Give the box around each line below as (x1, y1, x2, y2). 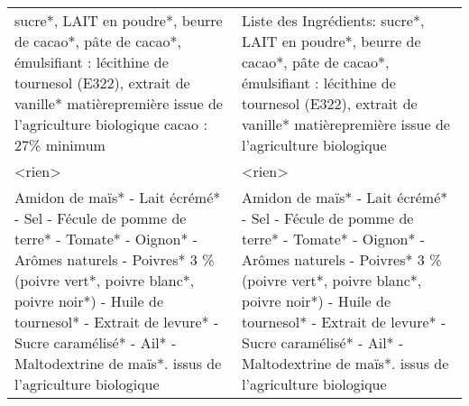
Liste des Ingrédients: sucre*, (242, 10, 425, 31)
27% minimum (14, 134, 106, 155)
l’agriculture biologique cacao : (14, 114, 207, 134)
